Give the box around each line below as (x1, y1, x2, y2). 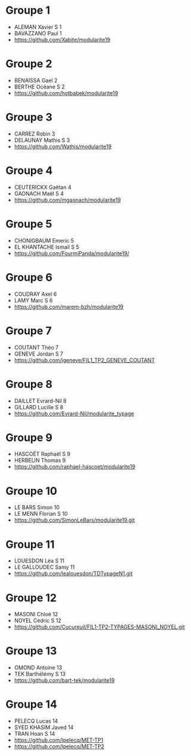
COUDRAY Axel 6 (14, 290, 57, 298)
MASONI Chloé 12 (14, 611, 58, 618)
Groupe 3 (5, 111, 53, 124)
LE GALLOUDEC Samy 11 (14, 564, 75, 571)
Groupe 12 (5, 591, 57, 604)
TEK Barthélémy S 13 (14, 671, 66, 678)
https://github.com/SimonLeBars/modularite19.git (14, 516, 135, 524)
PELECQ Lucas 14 (14, 718, 58, 725)
